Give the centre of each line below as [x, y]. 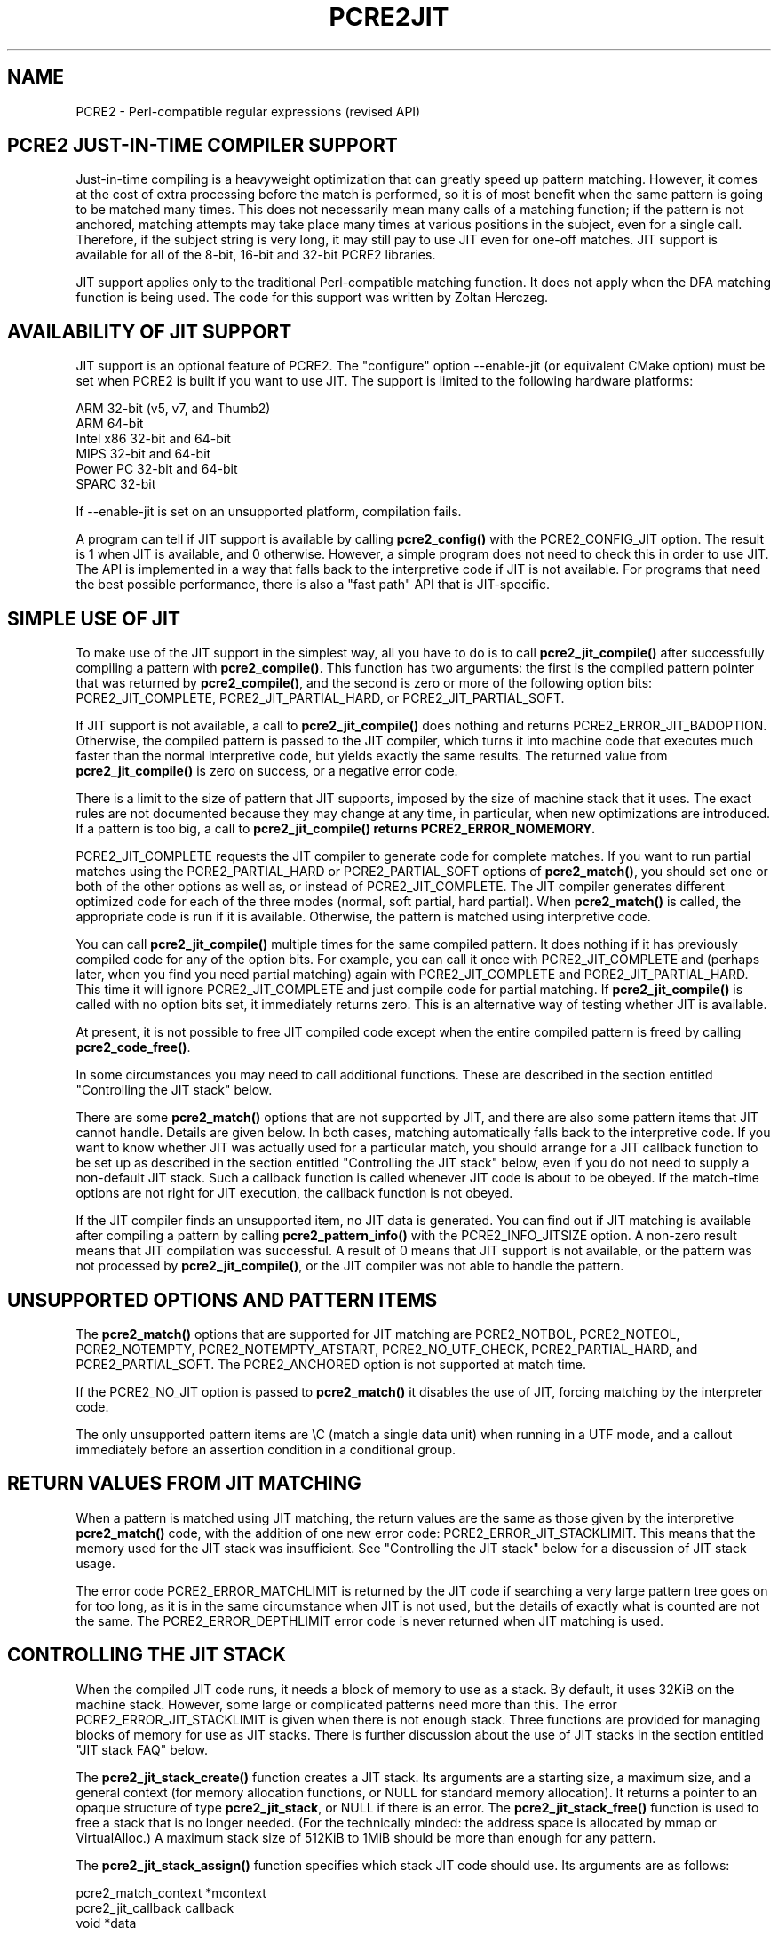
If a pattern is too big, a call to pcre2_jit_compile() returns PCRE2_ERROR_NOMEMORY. [336, 829]
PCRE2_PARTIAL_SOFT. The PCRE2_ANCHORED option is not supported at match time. [331, 1364]
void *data [106, 1923]
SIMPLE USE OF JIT [94, 618]
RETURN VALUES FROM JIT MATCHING [184, 1484]
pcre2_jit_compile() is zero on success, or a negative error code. [267, 771]
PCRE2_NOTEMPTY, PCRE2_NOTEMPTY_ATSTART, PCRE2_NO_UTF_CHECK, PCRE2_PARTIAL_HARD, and [387, 1349]
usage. [95, 1563]
